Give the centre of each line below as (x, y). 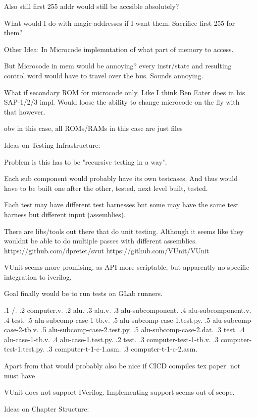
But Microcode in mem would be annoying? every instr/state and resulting (118, 66)
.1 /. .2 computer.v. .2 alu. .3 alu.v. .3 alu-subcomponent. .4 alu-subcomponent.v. (128, 310)
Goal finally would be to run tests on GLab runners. (83, 293)
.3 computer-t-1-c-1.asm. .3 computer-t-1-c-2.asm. (122, 349)
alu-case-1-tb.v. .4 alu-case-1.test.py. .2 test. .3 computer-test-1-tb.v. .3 (111, 339)
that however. (25, 111)
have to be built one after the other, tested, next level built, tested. (106, 188)
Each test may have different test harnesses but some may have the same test (122, 205)
